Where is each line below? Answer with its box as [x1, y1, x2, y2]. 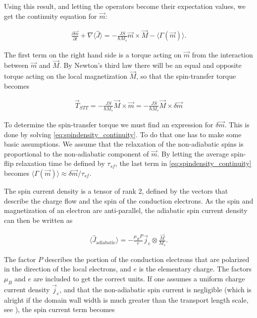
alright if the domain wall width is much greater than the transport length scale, [4, 294, 249, 305]
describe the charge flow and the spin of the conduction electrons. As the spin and [4, 195, 254, 206]
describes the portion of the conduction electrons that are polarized [45, 254, 250, 264]
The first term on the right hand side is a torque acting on [4, 49, 182, 59]
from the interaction [192, 49, 253, 59]
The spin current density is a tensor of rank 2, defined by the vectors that [4, 185, 228, 196]
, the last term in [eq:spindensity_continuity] [115, 158, 252, 168]
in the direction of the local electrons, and [4, 264, 131, 274]
